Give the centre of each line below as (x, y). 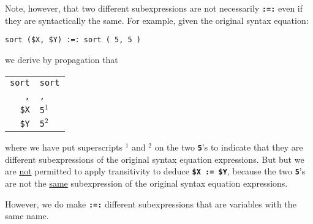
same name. (27, 216)
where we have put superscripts (64, 147)
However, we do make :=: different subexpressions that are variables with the (151, 203)
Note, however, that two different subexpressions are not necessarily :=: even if (154, 8)
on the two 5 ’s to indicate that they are (229, 147)
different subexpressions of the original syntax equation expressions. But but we (155, 159)
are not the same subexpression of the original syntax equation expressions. (146, 183)
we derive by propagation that (62, 59)
